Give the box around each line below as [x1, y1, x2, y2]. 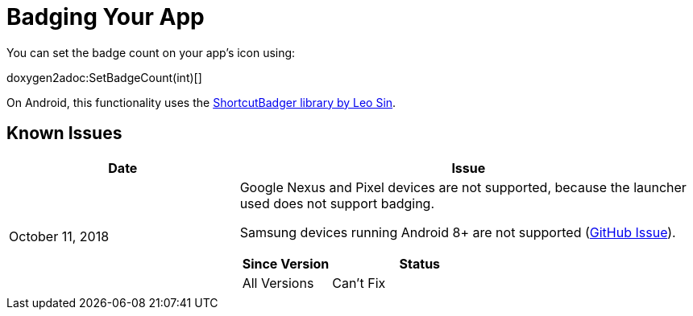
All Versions [242, 274, 314, 291]
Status [399, 255, 441, 272]
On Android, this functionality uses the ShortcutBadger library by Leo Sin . [6, 95, 396, 109]
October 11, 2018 [9, 228, 110, 244]
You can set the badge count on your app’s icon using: [6, 45, 296, 60]
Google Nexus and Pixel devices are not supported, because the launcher [239, 179, 687, 195]
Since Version [242, 255, 330, 272]
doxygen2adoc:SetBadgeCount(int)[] [6, 70, 202, 84]
